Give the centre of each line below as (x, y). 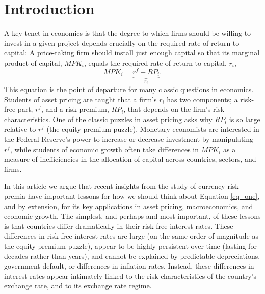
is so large (245, 119)
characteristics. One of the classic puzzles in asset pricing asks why (108, 119)
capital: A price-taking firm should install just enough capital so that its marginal (132, 53)
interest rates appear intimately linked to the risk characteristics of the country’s (130, 275)
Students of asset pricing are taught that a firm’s (81, 99)
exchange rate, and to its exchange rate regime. (78, 286)
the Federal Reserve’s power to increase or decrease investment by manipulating (129, 139)
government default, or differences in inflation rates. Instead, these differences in (129, 266)
